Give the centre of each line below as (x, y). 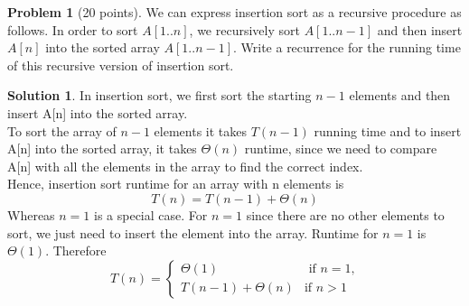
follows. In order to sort (73, 29)
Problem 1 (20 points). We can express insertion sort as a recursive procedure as (234, 12)
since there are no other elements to (345, 214)
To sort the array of (62, 130)
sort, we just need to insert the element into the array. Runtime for (193, 232)
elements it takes (201, 130)
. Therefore (76, 250)
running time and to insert (388, 130)
